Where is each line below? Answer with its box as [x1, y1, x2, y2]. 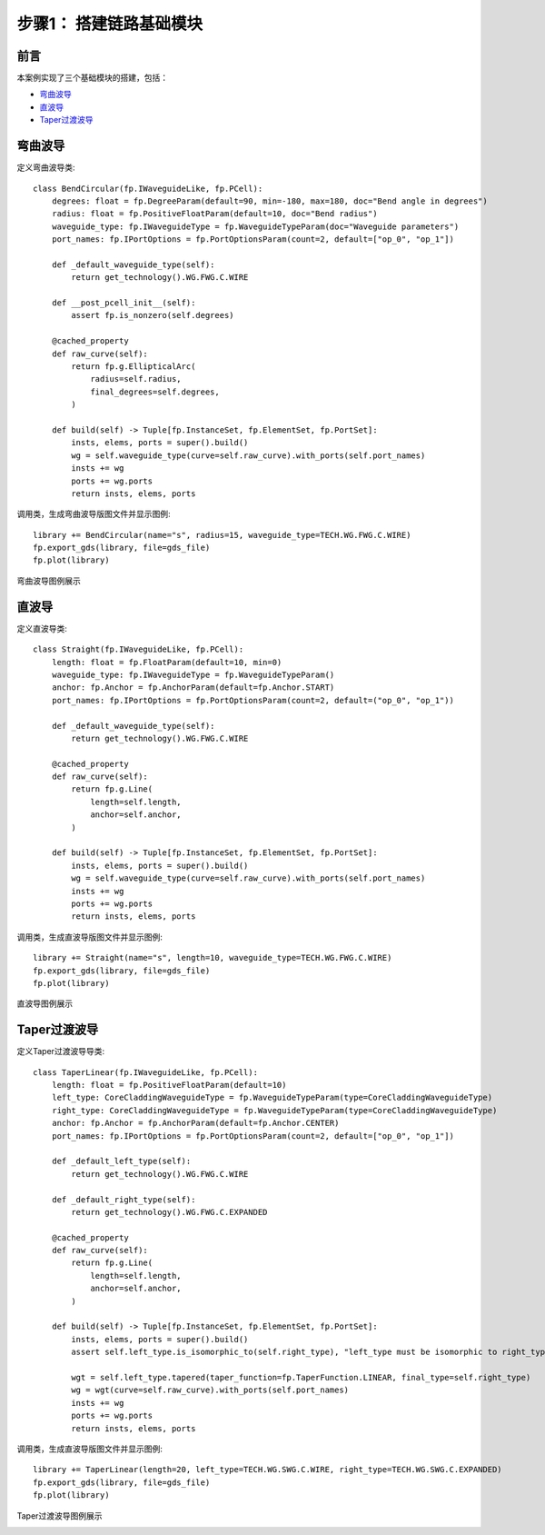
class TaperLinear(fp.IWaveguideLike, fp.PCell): [33, 1067, 259, 1077]
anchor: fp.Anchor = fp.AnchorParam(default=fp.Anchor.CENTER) [51, 1118, 340, 1129]
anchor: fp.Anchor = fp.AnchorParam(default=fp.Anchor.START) [51, 683, 335, 693]
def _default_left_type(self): [51, 1156, 192, 1167]
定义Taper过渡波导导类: [16, 1046, 104, 1057]
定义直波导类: [16, 623, 68, 633]
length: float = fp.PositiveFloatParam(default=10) [51, 1080, 287, 1090]
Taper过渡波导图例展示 [16, 1510, 103, 1521]
